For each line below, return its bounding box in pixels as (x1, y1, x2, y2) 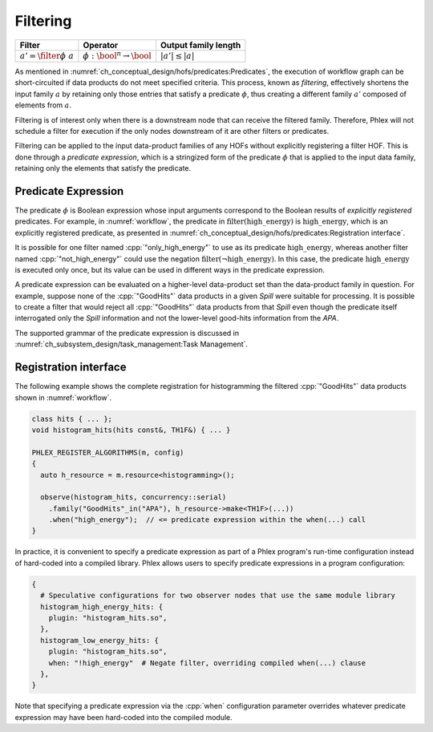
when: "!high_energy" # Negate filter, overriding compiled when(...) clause (48, 658, 366, 667)
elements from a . (14, 100, 72, 110)
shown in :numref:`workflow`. (14, 393, 112, 402)
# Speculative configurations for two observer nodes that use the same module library (40, 591, 396, 601)
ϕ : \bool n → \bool (83, 49, 152, 61)
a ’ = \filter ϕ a (19, 51, 75, 61)
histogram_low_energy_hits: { (40, 636, 160, 645)
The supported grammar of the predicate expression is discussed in (14, 328, 240, 338)
